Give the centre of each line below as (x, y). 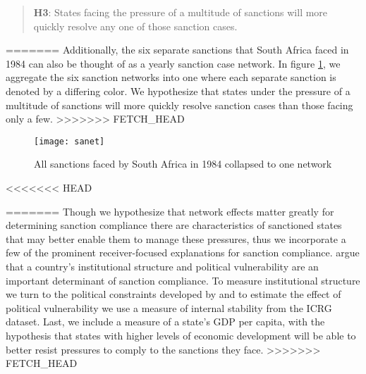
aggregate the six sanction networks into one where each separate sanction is (171, 77)
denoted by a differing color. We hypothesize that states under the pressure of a (178, 91)
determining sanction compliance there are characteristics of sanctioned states (174, 225)
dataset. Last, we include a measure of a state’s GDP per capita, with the (165, 322)
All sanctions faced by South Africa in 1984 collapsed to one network (183, 164)
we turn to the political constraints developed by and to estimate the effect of (173, 294)
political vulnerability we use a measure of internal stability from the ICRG (169, 307)
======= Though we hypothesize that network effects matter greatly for (170, 211)
